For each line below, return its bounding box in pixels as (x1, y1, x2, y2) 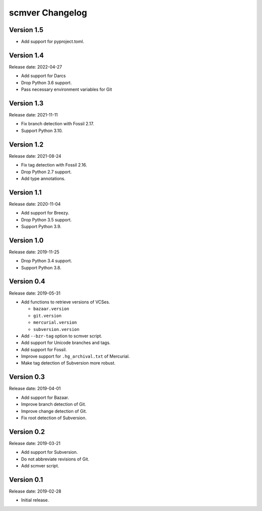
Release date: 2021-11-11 (9, 112, 58, 118)
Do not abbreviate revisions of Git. (21, 456, 90, 462)
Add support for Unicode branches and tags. (21, 340, 111, 346)
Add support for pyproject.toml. (21, 39, 84, 45)
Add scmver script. (21, 463, 59, 469)
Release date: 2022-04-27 (9, 64, 63, 70)
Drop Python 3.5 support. (21, 216, 72, 223)
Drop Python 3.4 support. (21, 258, 72, 264)
